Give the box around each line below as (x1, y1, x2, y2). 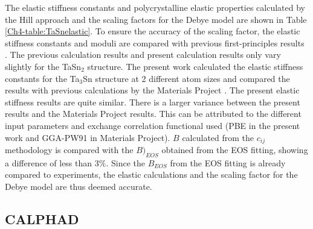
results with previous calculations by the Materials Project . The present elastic (5, 84, 300, 96)
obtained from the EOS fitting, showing (161, 143, 308, 155)
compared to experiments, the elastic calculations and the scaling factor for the (5, 168, 298, 181)
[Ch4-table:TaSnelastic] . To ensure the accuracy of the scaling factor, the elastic (5, 25, 300, 37)
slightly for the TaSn (5, 60, 82, 72)
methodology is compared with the (5, 143, 134, 155)
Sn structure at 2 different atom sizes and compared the (83, 72, 290, 84)
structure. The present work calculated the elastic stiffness (87, 60, 303, 72)
